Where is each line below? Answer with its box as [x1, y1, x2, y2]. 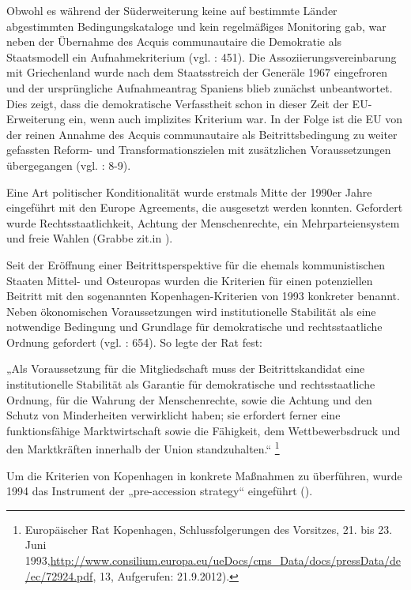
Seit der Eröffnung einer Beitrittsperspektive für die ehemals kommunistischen [6, 256, 385, 272]
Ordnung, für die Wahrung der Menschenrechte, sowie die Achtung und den [6, 391, 372, 408]
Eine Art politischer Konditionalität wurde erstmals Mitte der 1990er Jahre [6, 183, 372, 200]
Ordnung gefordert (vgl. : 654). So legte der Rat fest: [6, 333, 263, 350]
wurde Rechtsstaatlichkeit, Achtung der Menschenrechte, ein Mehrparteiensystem [6, 214, 400, 231]
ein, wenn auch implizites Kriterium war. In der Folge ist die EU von [69, 111, 403, 127]
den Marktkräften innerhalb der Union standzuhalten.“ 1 [6, 438, 280, 457]
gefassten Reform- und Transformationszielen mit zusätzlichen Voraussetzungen [6, 141, 391, 158]
